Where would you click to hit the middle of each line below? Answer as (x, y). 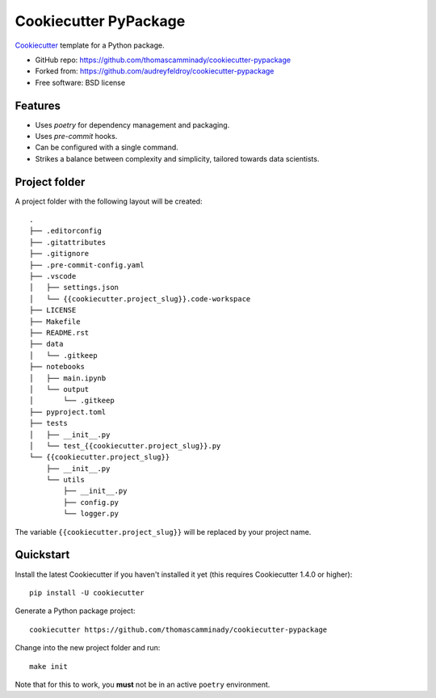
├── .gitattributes (68, 242)
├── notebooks (57, 367)
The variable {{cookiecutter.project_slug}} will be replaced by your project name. (163, 532)
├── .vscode (53, 276)
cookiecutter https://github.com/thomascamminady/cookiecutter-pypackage (178, 629)
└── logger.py (91, 514)
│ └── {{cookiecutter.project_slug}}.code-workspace (140, 299)
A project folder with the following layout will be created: (109, 201)
